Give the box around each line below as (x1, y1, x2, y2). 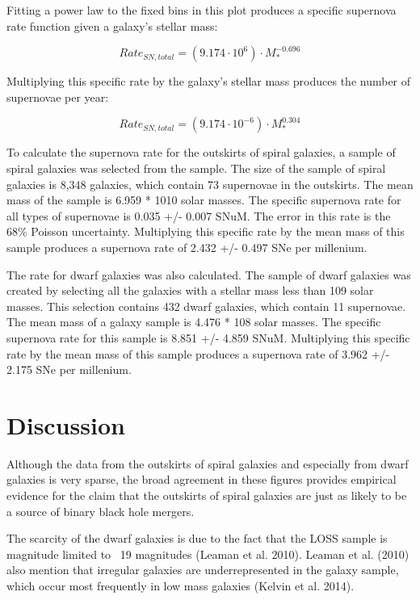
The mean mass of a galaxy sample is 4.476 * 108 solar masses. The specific (6, 313, 381, 330)
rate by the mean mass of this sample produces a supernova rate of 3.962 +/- (6, 345, 390, 362)
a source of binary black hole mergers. (6, 502, 195, 519)
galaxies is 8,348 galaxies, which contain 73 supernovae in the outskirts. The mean (6, 175, 414, 192)
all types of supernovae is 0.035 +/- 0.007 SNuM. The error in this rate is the (6, 207, 391, 224)
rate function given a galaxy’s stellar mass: (6, 17, 218, 34)
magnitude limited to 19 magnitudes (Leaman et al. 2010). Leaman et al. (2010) (6, 545, 409, 562)
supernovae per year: (6, 88, 109, 105)
